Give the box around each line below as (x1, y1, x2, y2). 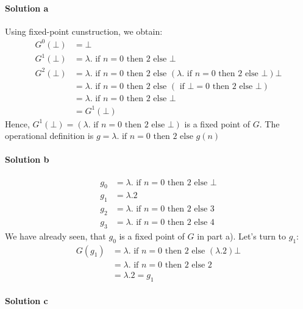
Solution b (5, 153, 49, 166)
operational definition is (5, 129, 94, 142)
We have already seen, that (5, 229, 106, 242)
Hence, (5, 117, 30, 130)
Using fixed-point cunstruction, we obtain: (5, 24, 163, 37)
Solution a (5, 1, 49, 14)
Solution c (5, 294, 48, 307)
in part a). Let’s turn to (197, 229, 287, 242)
